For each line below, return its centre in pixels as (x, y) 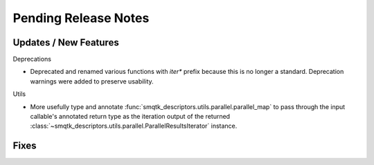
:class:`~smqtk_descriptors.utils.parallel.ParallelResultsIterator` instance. (134, 126)
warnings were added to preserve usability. (92, 81)
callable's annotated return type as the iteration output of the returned (130, 117)
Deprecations (32, 59)
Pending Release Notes (81, 18)
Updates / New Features (66, 42)
